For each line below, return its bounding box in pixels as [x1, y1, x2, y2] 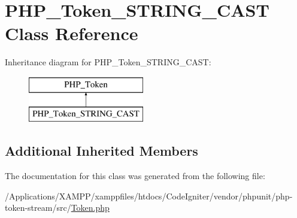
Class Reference [5, 21, 138, 46]
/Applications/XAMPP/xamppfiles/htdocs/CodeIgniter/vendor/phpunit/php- [5, 189, 293, 202]
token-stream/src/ [5, 201, 71, 214]
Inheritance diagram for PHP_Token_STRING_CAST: [5, 56, 211, 68]
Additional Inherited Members [5, 141, 198, 160]
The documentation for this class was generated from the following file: [5, 169, 265, 182]
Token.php [71, 201, 110, 214]
